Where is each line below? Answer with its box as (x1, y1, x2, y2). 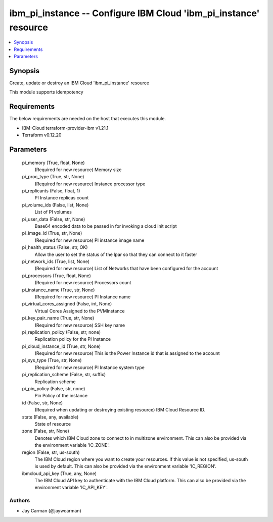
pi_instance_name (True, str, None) (22, 287, 95, 293)
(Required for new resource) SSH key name (34, 322, 125, 328)
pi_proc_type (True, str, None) (22, 174, 84, 180)
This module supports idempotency (9, 89, 83, 95)
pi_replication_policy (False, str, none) (22, 329, 101, 335)
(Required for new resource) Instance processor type (34, 181, 146, 187)
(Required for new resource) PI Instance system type (34, 364, 145, 371)
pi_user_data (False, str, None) (22, 216, 85, 222)
